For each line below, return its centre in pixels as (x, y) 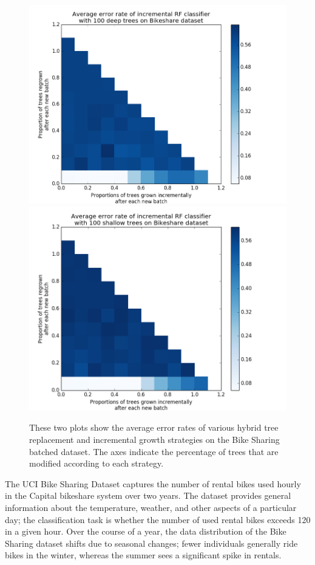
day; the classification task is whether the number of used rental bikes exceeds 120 (158, 519)
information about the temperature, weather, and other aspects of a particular (151, 507)
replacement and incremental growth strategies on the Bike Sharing (154, 439)
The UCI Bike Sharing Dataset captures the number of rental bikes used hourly (153, 483)
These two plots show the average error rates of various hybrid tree (154, 427)
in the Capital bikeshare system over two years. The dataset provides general (148, 495)
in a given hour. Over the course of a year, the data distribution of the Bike (146, 531)
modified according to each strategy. (97, 463)
